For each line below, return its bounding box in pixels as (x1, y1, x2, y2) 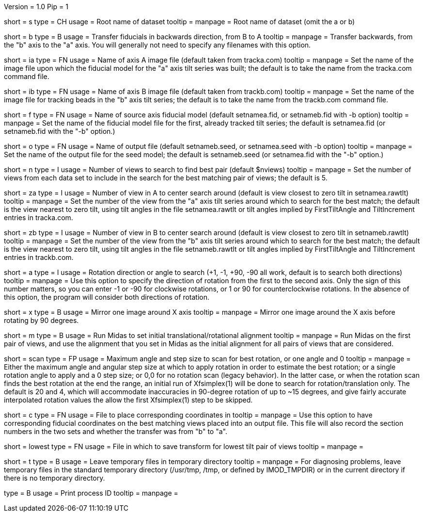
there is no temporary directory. (4, 474, 105, 482)
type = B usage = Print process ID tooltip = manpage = (4, 489, 178, 497)
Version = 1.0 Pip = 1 (4, 2, 68, 11)
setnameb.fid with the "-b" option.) (4, 127, 115, 135)
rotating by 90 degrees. (4, 316, 79, 324)
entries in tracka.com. (4, 213, 73, 222)
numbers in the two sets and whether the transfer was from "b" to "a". (4, 427, 227, 435)
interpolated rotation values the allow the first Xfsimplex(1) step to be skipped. (4, 396, 253, 404)
